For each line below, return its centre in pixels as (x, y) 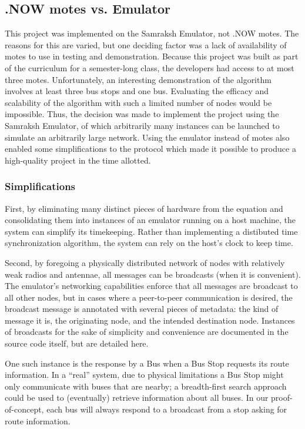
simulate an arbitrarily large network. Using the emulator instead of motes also (147, 137)
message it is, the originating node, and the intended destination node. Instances (150, 320)
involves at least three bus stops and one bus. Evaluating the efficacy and (137, 91)
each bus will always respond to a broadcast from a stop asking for (167, 409)
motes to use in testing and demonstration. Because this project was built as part (152, 56)
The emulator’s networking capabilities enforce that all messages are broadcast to (151, 286)
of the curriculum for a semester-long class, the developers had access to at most (150, 67)
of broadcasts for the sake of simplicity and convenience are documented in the (147, 332)
